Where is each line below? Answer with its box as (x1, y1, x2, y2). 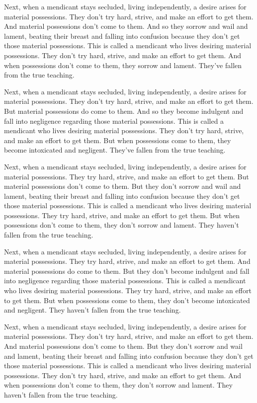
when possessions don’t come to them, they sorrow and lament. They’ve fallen (4, 60, 242, 70)
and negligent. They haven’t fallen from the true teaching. (4, 305, 181, 315)
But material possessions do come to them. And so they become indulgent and (4, 105, 244, 116)
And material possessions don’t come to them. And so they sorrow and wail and (4, 21, 248, 31)
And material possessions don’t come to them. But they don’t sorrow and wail (4, 341, 243, 351)
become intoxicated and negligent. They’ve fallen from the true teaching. (4, 145, 226, 155)
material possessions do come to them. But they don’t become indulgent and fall (4, 265, 250, 276)
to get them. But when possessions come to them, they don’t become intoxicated (4, 295, 250, 305)
